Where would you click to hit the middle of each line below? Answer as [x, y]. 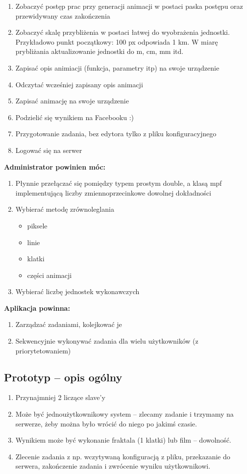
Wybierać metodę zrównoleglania [65, 209]
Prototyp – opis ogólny [63, 377]
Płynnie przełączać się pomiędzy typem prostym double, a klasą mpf [119, 183]
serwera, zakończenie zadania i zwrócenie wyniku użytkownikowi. [113, 466]
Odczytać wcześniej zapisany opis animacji [79, 84]
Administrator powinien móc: [55, 166]
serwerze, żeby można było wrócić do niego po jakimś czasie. [106, 423]
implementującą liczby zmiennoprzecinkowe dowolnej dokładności [113, 192]
